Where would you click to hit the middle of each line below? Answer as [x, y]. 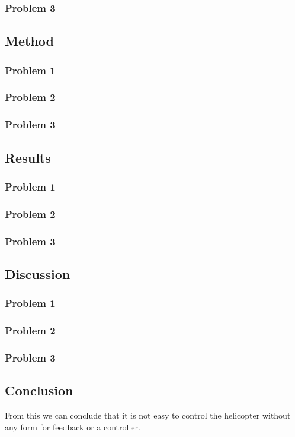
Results [28, 157]
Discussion [38, 273]
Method [29, 41]
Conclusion [39, 390]
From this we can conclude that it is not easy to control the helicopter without [148, 415]
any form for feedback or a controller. [73, 427]
